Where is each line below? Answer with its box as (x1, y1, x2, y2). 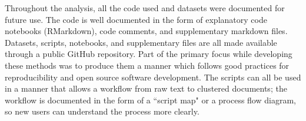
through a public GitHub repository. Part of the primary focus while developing (5, 48, 292, 60)
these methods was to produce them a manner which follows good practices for (5, 59, 290, 71)
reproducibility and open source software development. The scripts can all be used (5, 70, 301, 83)
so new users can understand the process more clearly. (5, 105, 199, 117)
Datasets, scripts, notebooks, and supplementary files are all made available (5, 36, 277, 48)
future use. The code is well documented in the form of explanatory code (5, 13, 267, 25)
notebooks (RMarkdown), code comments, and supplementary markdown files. (5, 25, 288, 37)
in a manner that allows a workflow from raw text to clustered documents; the (5, 82, 287, 95)
